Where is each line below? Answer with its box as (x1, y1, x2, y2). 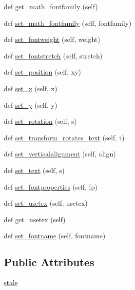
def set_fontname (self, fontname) (4, 231, 106, 241)
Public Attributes (4, 254, 95, 270)
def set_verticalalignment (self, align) (4, 149, 116, 159)
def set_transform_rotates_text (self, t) (4, 132, 125, 142)
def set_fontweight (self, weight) (4, 34, 100, 44)
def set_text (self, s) (4, 165, 65, 175)
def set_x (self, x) (4, 83, 58, 93)
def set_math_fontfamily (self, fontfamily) (4, 18, 132, 28)
